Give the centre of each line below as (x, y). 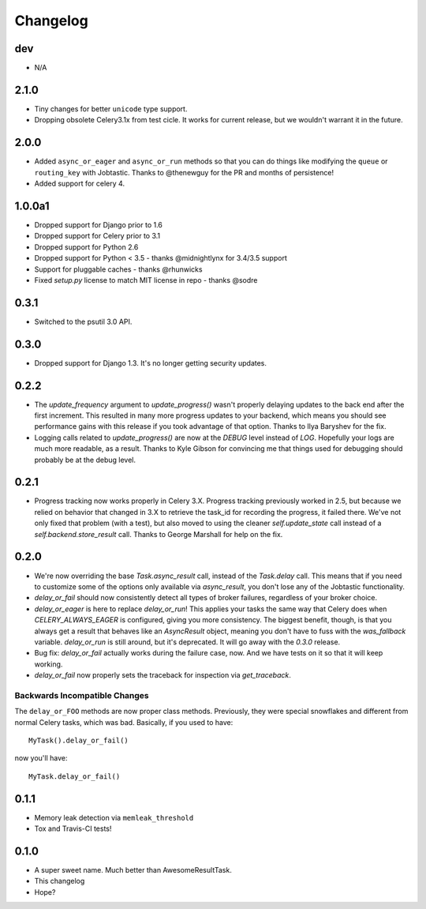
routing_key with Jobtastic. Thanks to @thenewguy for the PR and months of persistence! (184, 172)
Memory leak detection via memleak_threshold (114, 817)
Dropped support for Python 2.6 (86, 247)
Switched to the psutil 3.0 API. (83, 321)
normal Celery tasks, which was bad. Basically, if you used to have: (124, 722)
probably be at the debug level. (85, 460)
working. (49, 664)
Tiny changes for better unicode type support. (111, 109)
